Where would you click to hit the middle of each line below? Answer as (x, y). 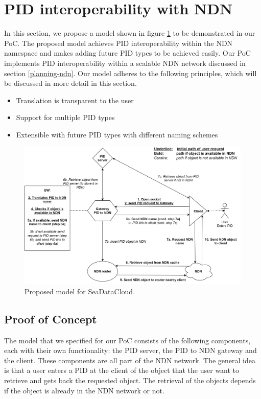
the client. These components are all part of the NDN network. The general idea (130, 360)
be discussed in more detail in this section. (70, 83)
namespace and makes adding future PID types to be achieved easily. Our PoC (127, 53)
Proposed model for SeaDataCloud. (80, 291)
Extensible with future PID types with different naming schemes (117, 134)
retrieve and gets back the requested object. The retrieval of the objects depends (130, 380)
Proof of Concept (51, 319)
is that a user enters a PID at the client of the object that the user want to (122, 370)
